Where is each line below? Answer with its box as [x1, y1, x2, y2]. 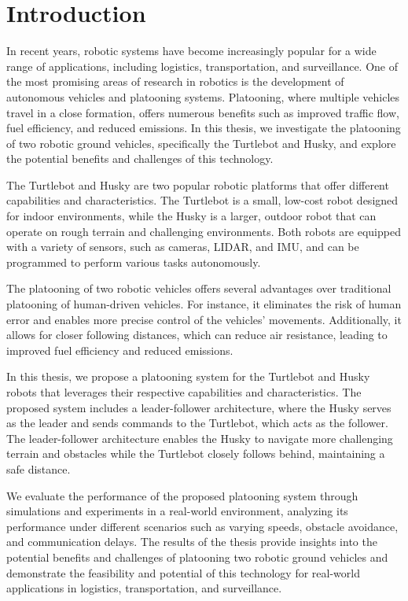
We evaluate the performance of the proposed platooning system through [6, 487, 358, 503]
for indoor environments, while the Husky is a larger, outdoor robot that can [6, 208, 377, 224]
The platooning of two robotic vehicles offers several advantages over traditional [6, 280, 391, 297]
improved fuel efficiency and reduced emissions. [6, 341, 233, 358]
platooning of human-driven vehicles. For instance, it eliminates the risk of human [6, 296, 402, 312]
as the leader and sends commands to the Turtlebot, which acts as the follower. [6, 415, 388, 431]
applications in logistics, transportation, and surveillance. [6, 580, 282, 596]
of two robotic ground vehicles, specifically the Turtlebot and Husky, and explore [6, 135, 396, 151]
